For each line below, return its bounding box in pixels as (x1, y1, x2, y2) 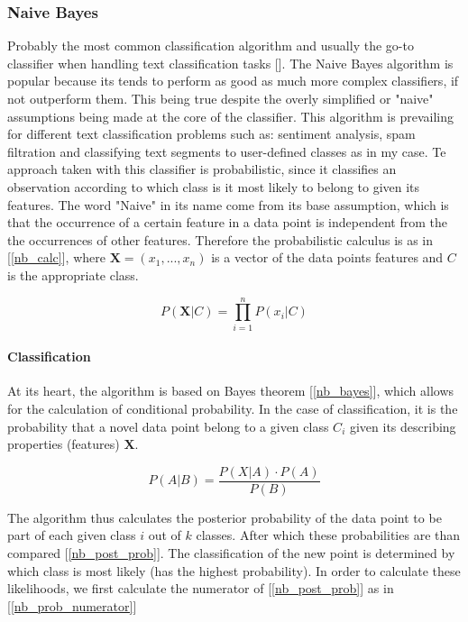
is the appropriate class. (7, 265, 139, 284)
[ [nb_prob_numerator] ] (7, 596, 137, 615)
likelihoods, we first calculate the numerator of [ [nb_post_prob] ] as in (7, 579, 394, 598)
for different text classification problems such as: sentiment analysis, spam (7, 124, 416, 143)
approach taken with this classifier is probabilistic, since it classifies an (7, 160, 397, 178)
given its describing (349, 416, 456, 435)
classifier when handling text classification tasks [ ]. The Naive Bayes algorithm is (7, 53, 454, 72)
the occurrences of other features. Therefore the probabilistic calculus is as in (7, 230, 434, 249)
